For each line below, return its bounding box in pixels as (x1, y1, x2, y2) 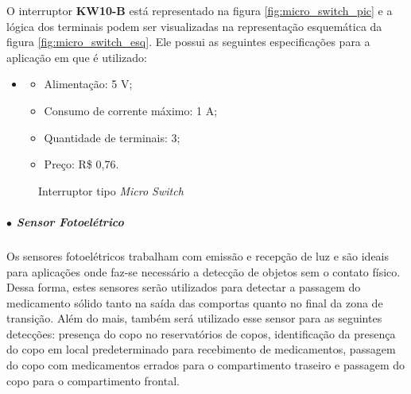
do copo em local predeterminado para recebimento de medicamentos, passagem (6, 341, 396, 357)
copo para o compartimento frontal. (6, 372, 180, 388)
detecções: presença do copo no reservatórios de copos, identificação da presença (6, 325, 396, 342)
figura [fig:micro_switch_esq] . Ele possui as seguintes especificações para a (6, 33, 370, 50)
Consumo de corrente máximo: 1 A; (44, 102, 218, 118)
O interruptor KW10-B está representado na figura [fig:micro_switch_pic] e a (6, 2, 393, 18)
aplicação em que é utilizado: (6, 48, 147, 65)
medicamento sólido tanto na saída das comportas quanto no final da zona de (6, 294, 383, 311)
